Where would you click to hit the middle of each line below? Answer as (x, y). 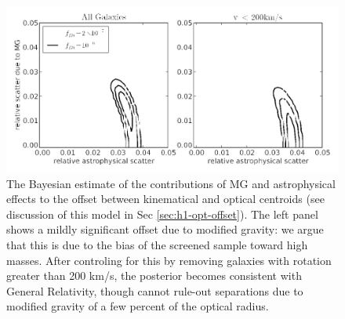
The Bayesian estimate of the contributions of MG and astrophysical (171, 183)
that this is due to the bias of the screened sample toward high (157, 244)
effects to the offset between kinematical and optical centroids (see (165, 199)
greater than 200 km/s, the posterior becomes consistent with (154, 275)
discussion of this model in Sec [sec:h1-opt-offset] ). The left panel (162, 214)
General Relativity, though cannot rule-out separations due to (155, 290)
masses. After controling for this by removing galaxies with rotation (169, 260)
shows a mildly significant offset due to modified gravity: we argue (165, 229)
